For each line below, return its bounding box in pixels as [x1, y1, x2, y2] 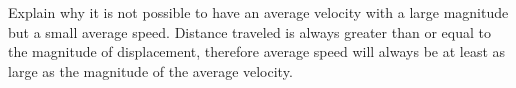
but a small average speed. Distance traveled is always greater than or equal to [8, 21, 491, 42]
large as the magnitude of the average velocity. [8, 60, 293, 81]
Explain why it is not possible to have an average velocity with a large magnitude [8, 2, 509, 22]
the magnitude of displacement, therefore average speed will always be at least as [8, 41, 506, 62]
